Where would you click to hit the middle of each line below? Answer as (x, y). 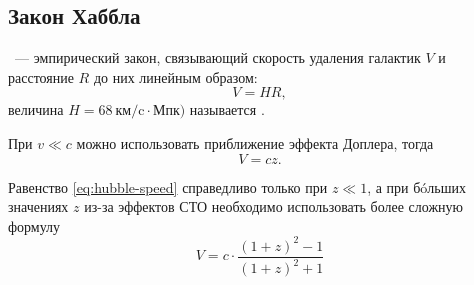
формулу (34, 225)
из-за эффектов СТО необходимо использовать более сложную (274, 206)
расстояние (41, 76)
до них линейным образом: (175, 76)
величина (36, 109)
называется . (227, 109)
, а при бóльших (417, 186)
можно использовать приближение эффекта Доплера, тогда (255, 142)
